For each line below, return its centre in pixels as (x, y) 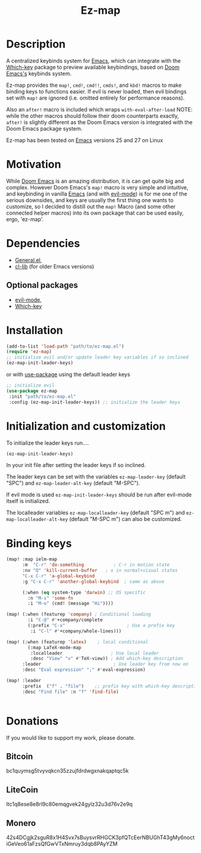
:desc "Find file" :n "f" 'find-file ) (70, 692)
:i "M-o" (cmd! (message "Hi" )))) (71, 604)
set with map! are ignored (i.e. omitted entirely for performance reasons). (95, 98)
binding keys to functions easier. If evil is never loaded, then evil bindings (96, 91)
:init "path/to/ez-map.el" (42, 396)
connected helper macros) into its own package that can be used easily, (95, 213)
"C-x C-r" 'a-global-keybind (58, 576)
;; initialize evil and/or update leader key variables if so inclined (97, 357)
